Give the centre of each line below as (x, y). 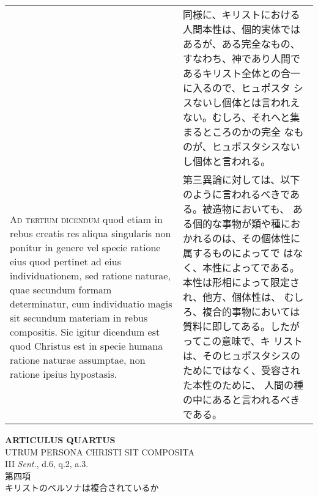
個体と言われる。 (232, 161)
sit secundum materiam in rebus (79, 318)
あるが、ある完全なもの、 (242, 44)
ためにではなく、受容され (242, 370)
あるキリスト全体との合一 (242, 73)
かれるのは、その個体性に (242, 238)
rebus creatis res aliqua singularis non (91, 233)
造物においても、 (251, 209)
